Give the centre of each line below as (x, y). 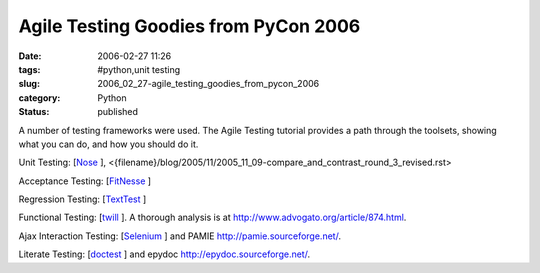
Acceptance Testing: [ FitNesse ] (85, 181)
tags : (29, 69)
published (118, 112)
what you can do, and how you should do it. (108, 144)
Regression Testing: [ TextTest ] (82, 199)
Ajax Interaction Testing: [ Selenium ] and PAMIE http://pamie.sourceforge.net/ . (180, 236)
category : (39, 97)
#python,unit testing (139, 69)
